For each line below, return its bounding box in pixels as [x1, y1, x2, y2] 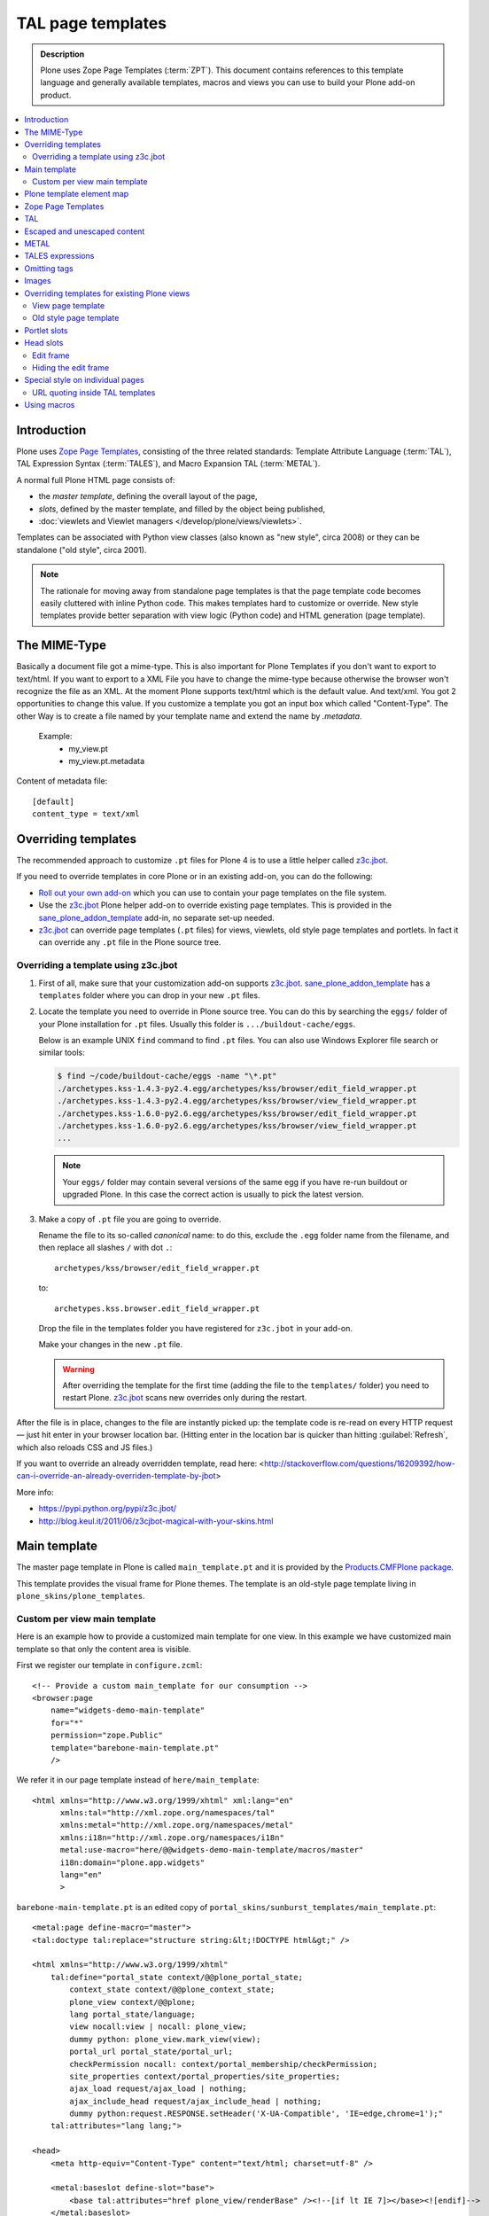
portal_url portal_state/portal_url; [69, 2047, 234, 2056]
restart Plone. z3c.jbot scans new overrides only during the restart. [62, 1393, 307, 1403]
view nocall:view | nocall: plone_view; [69, 2022, 247, 2032]
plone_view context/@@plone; [69, 1997, 197, 2007]
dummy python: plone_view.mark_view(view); [69, 2034, 261, 2044]
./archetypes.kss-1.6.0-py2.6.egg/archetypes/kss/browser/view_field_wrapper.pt [57, 1121, 417, 1130]
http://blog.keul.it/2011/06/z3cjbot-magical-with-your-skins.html [38, 1516, 274, 1526]
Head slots [24, 338, 64, 348]
